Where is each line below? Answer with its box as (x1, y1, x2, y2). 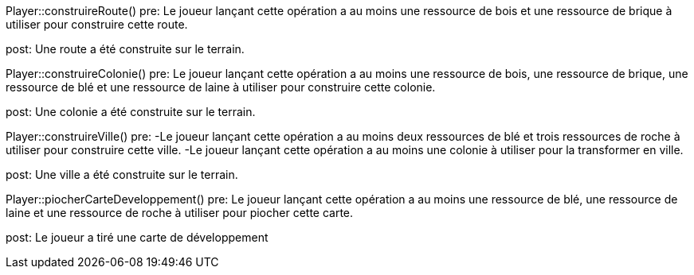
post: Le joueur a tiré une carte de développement (6, 230, 269, 244)
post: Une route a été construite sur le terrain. (6, 42, 245, 56)
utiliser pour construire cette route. (6, 17, 188, 31)
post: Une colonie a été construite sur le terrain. (6, 105, 256, 118)
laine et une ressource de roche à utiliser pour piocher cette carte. (6, 206, 354, 219)
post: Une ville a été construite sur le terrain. (6, 168, 238, 181)
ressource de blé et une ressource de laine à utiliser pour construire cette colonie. (6, 80, 436, 94)
